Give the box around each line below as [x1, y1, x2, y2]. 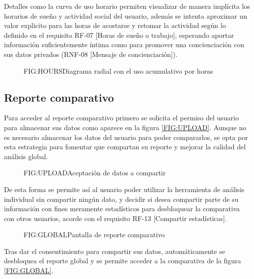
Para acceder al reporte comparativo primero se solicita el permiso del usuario [4, 112, 239, 123]
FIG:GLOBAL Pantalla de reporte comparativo [24, 229, 165, 240]
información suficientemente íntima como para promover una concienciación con [4, 39, 245, 50]
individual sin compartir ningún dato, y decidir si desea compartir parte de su [4, 194, 239, 204]
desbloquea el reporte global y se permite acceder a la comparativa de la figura [4, 255, 241, 266]
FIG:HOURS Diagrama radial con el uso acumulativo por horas [24, 65, 213, 76]
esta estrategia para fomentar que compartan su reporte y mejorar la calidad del [4, 141, 246, 152]
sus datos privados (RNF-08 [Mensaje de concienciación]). [4, 49, 178, 59]
